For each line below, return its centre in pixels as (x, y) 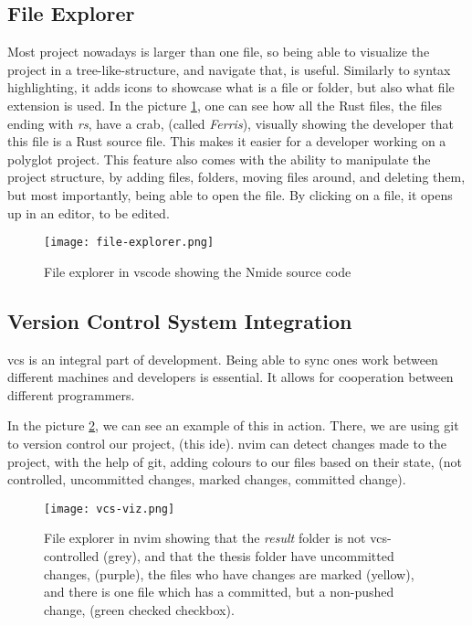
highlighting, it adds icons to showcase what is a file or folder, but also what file (231, 87)
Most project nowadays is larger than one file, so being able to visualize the (219, 52)
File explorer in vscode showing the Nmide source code (198, 271)
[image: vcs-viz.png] (110, 509)
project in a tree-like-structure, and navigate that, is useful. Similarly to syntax (229, 69)
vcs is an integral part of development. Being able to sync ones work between (223, 359)
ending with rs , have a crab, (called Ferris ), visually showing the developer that (231, 123)
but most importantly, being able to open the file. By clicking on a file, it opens (230, 194)
